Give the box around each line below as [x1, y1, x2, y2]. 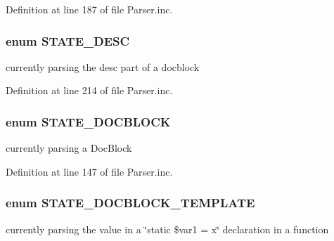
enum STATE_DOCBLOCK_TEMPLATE [6, 194, 255, 211]
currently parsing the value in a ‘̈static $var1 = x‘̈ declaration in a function [6, 221, 329, 236]
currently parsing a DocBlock [6, 141, 132, 155]
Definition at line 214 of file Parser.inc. [6, 83, 173, 98]
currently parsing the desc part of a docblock [6, 59, 200, 74]
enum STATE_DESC [6, 32, 130, 49]
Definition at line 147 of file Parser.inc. [6, 164, 173, 178]
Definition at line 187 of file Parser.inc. [6, 2, 173, 16]
